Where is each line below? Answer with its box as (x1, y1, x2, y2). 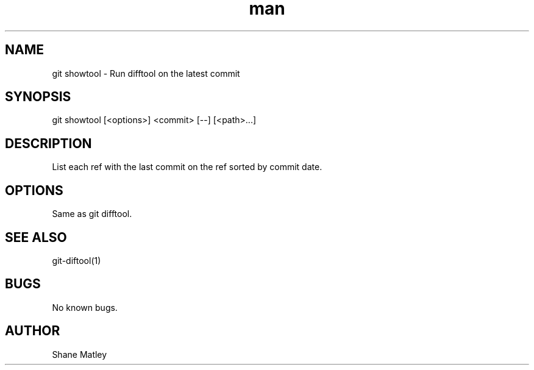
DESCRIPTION (5, 135, 92, 151)
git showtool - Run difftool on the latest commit (52, 68, 240, 79)
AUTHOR (5, 323, 60, 339)
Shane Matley (52, 349, 107, 360)
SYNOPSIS (5, 89, 71, 105)
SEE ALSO (5, 229, 67, 245)
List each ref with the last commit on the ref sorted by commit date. (52, 162, 322, 173)
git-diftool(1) (52, 255, 101, 266)
